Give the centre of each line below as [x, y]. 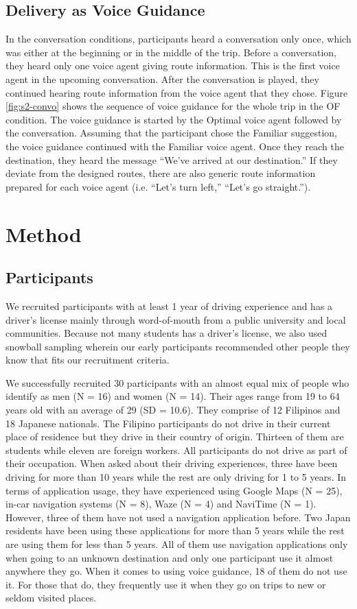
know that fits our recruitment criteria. [88, 360]
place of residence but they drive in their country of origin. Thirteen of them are [175, 437]
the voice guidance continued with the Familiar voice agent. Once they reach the [175, 146]
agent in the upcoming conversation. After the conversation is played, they [162, 79]
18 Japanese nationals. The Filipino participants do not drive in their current [168, 423]
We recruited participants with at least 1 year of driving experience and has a [169, 306]
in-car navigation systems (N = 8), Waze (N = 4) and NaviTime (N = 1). [161, 504]
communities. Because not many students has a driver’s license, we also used [166, 333]
